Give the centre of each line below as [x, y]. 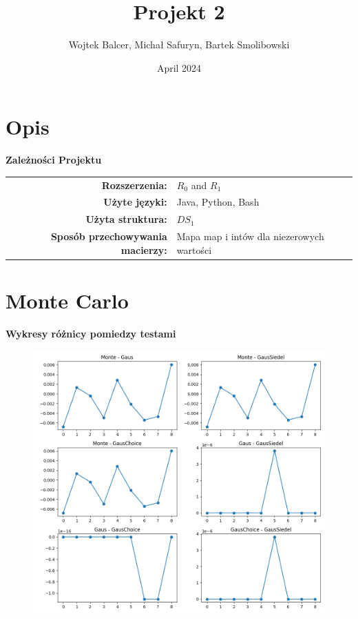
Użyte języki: [135, 202]
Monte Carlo [67, 300]
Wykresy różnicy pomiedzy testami [91, 333]
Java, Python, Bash [218, 202]
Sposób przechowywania [109, 236]
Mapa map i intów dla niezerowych [250, 236]
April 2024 [179, 67]
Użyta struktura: [126, 219]
